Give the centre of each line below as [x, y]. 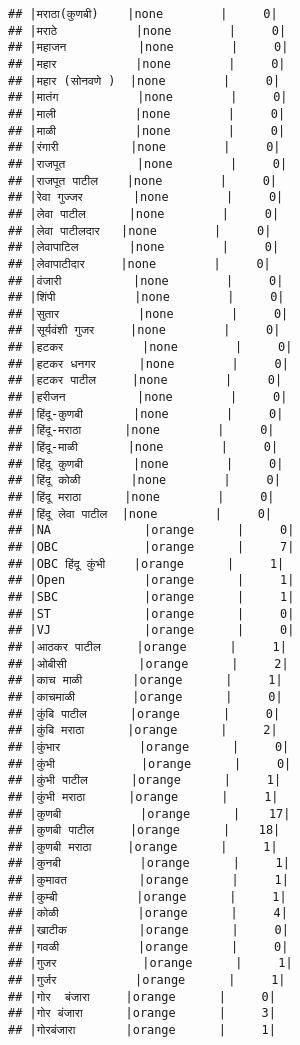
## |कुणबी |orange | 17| [149, 813]
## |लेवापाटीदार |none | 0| [139, 263]
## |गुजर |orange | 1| [150, 963]
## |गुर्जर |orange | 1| [147, 980]
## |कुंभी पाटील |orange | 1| [145, 780]
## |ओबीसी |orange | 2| [148, 663]
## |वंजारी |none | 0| [146, 280]
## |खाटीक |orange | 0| [148, 930]
